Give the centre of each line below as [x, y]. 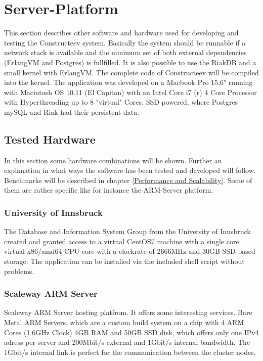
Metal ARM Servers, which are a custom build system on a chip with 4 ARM [124, 322]
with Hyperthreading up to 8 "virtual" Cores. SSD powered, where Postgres [121, 102]
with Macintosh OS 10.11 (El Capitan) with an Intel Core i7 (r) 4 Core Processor [130, 92]
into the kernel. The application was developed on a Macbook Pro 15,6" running [128, 82]
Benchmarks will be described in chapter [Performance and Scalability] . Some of [128, 180]
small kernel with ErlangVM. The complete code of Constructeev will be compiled [131, 72]
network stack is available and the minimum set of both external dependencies [125, 52]
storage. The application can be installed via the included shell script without [124, 261]
